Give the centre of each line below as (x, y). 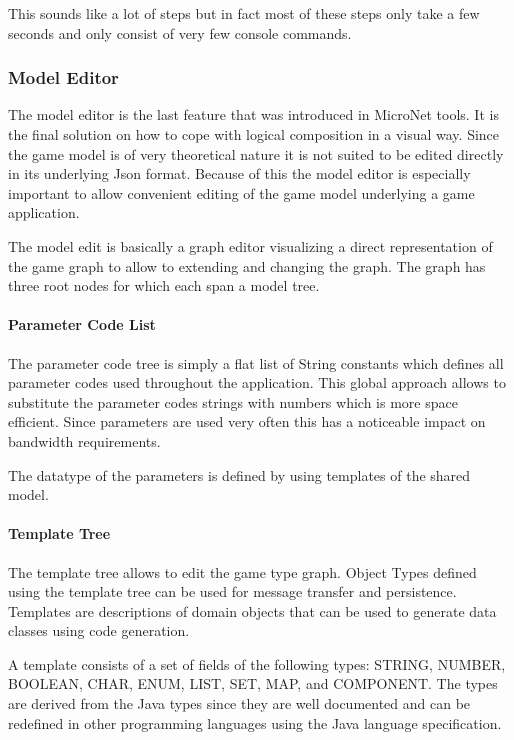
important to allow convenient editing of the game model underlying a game (241, 192)
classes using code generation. (99, 630)
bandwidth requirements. (84, 440)
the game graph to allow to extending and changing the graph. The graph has (247, 265)
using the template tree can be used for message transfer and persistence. (232, 591)
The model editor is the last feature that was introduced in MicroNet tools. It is (253, 114)
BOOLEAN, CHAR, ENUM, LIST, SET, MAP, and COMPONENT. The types (253, 683)
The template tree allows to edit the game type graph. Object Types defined (242, 571)
